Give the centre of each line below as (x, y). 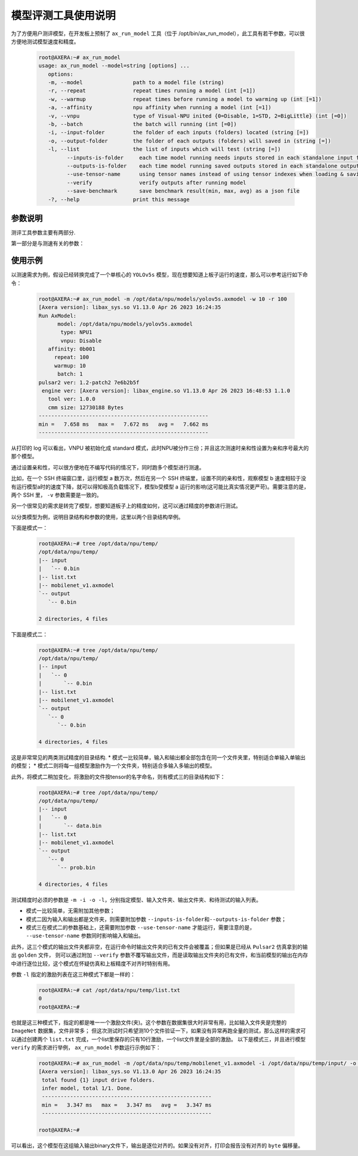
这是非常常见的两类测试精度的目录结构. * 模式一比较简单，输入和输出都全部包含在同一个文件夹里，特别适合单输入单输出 (158, 757)
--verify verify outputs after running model (156, 183)
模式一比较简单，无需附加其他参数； (70, 911)
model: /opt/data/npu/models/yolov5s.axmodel (125, 324)
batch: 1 (70, 374)
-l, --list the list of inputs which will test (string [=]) (164, 149)
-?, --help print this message (119, 199)
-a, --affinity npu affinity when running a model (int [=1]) (160, 108)
